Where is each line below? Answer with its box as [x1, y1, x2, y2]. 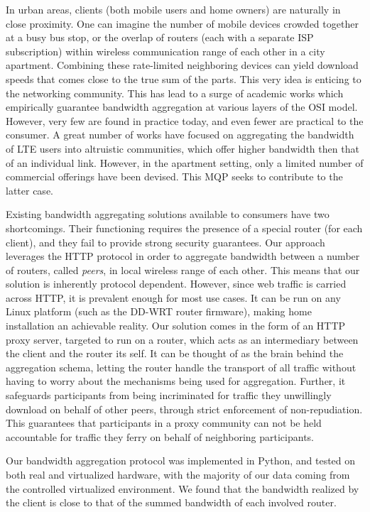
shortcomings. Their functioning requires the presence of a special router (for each [6, 220, 363, 235]
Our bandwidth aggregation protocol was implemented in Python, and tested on [6, 453, 356, 468]
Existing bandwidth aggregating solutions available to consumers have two [6, 207, 330, 222]
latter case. [6, 183, 53, 197]
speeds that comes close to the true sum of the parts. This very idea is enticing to [6, 71, 361, 86]
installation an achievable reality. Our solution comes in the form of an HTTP [6, 318, 346, 333]
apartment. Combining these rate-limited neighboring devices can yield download [6, 58, 359, 72]
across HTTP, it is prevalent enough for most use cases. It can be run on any [6, 290, 341, 305]
